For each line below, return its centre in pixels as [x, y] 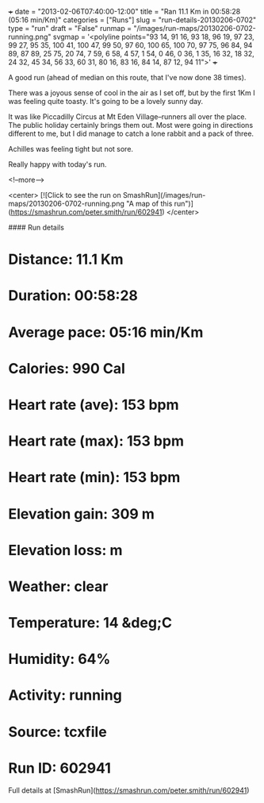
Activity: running [65, 695]
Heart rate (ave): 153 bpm [94, 405]
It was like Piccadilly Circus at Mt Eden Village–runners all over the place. [128, 117]
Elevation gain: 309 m [81, 513]
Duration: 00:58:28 [73, 296]
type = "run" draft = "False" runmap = [70, 28]
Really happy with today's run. [57, 164]
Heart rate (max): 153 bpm [96, 441]
